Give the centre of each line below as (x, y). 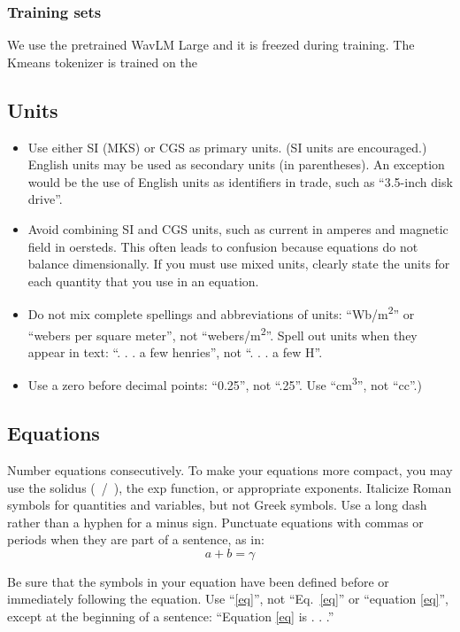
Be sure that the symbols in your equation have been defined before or (198, 581)
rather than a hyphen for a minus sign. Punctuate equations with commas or (215, 522)
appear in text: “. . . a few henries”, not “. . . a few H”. (175, 351)
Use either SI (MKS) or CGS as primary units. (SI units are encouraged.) (227, 147)
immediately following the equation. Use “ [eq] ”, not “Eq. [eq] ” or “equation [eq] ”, (228, 599)
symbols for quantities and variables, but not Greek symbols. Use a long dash (217, 505)
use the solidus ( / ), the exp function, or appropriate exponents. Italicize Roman (230, 487)
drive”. (45, 199)
